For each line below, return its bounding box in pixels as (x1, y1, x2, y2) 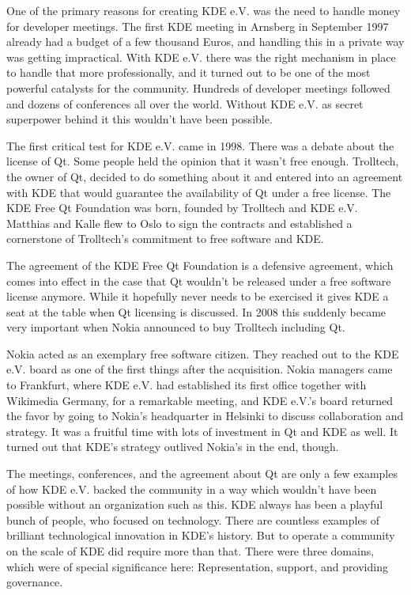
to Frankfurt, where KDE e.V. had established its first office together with (6, 377, 367, 393)
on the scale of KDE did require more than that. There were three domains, (6, 543, 375, 559)
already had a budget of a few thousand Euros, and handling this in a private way (6, 33, 405, 50)
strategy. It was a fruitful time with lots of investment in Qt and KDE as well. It (6, 423, 398, 439)
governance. (6, 574, 63, 590)
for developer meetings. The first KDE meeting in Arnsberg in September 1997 (6, 17, 389, 34)
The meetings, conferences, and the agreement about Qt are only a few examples (6, 465, 398, 482)
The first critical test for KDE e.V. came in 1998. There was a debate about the (6, 137, 394, 153)
